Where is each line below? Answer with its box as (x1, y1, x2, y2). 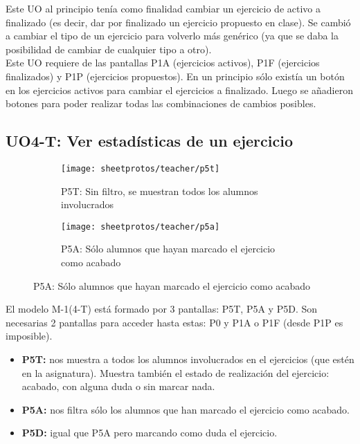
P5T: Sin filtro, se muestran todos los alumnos (61, 183, 258, 198)
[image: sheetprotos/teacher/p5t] (61, 163, 220, 174)
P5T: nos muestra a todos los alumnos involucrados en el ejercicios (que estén (21, 352, 354, 367)
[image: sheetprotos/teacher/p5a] (61, 221, 220, 232)
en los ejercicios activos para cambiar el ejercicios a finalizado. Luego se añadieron (6, 82, 353, 97)
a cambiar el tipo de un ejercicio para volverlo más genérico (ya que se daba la (6, 28, 339, 43)
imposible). (6, 329, 53, 343)
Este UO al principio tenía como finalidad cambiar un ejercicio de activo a (6, 1, 321, 15)
